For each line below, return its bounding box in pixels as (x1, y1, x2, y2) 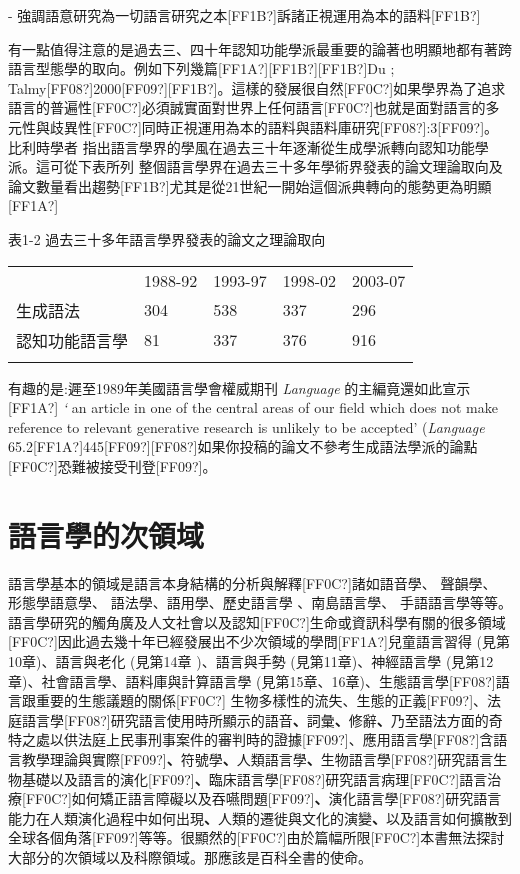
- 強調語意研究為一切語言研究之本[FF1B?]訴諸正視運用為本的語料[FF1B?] (8, 5, 481, 25)
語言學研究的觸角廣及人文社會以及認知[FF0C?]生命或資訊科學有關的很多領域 (8, 611, 506, 632)
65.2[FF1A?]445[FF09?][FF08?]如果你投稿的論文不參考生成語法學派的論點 (8, 436, 478, 457)
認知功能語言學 (16, 328, 129, 352)
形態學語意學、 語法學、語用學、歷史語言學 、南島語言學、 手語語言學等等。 (8, 592, 512, 613)
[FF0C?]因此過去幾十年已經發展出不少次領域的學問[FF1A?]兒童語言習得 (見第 (8, 631, 511, 652)
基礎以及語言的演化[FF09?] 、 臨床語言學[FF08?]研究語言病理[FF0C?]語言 (21, 768, 488, 789)
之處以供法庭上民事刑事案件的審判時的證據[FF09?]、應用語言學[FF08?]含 (21, 729, 494, 750)
